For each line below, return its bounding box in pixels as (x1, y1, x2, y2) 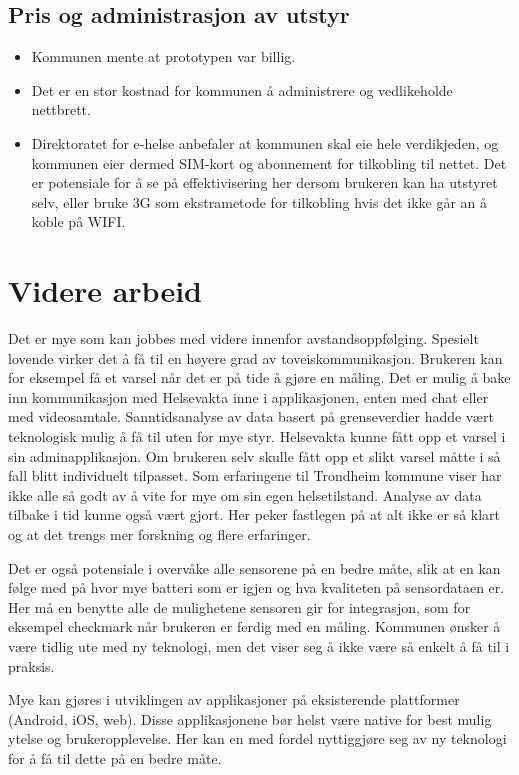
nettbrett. (31, 99, 91, 120)
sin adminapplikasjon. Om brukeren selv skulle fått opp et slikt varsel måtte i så (8, 445, 501, 466)
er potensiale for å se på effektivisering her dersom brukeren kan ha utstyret (31, 172, 498, 193)
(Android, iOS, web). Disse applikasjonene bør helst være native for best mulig (8, 708, 492, 729)
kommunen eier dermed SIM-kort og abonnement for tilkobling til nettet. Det (31, 152, 507, 173)
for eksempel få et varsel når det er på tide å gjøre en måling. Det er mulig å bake (8, 367, 511, 388)
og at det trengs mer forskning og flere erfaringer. (8, 524, 311, 545)
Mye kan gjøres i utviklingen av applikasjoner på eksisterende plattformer (8, 689, 460, 710)
